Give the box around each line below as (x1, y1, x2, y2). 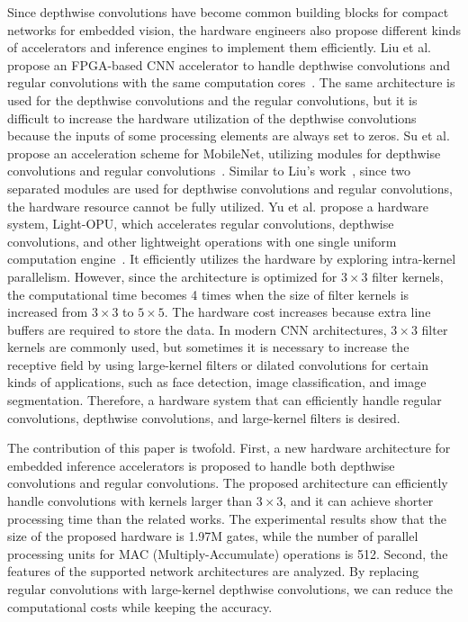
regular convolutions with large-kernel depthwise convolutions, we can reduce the (7, 580, 454, 598)
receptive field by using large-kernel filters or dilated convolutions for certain (7, 355, 428, 374)
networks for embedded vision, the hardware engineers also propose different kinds (7, 20, 461, 39)
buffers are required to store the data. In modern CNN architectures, (7, 320, 387, 338)
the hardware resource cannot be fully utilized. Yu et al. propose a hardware (7, 196, 428, 215)
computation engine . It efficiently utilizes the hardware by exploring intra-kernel (7, 249, 456, 268)
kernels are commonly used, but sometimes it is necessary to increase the (7, 338, 409, 356)
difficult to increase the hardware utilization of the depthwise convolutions (7, 108, 417, 127)
